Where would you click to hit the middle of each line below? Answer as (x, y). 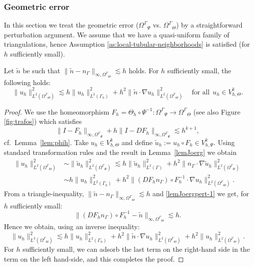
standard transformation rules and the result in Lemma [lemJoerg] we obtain (120, 152)
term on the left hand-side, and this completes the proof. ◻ (94, 258)
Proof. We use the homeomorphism (57, 111)
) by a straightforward (209, 25)
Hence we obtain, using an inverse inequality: (72, 226)
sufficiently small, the (199, 70)
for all (201, 92)
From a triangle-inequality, (44, 193)
